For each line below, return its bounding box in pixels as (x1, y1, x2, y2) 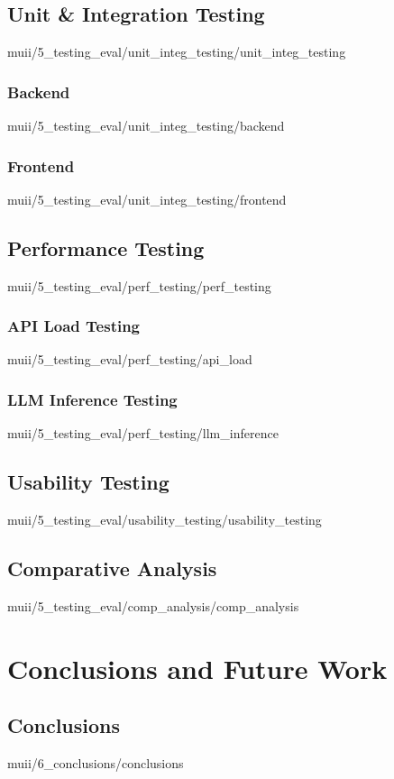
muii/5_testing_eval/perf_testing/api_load (7, 350, 252, 369)
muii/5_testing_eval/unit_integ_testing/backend (7, 116, 285, 135)
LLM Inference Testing (7, 388, 178, 410)
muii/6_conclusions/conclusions (7, 754, 184, 773)
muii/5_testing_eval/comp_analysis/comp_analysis (7, 596, 299, 615)
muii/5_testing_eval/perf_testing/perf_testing (7, 276, 271, 295)
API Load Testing (7, 315, 141, 337)
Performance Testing (7, 234, 205, 261)
